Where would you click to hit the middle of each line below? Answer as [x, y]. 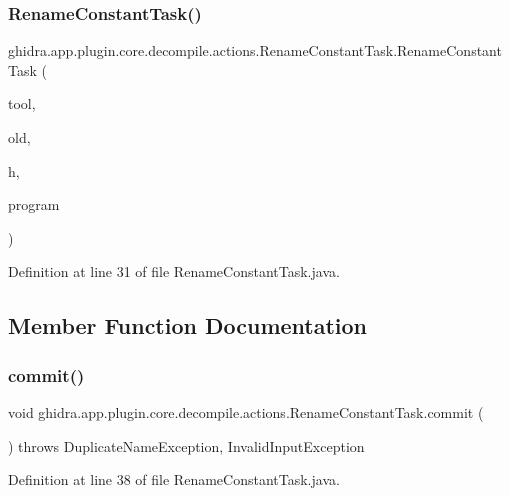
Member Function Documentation [188, 325]
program [34, 204]
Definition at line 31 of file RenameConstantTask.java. [174, 271]
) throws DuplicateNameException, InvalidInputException [186, 445]
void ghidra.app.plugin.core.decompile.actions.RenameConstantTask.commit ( [246, 411]
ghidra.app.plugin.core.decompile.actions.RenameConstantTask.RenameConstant [255, 50]
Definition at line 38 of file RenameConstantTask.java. [174, 479]
